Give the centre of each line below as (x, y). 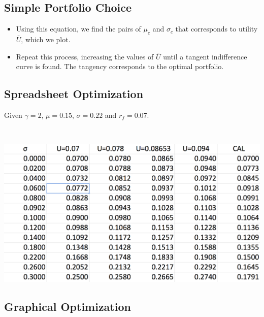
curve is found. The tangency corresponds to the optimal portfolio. (120, 66)
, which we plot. (46, 39)
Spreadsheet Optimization (74, 94)
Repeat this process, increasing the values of (85, 56)
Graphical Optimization (68, 307)
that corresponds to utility (217, 29)
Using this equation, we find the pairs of (78, 29)
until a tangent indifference (205, 56)
